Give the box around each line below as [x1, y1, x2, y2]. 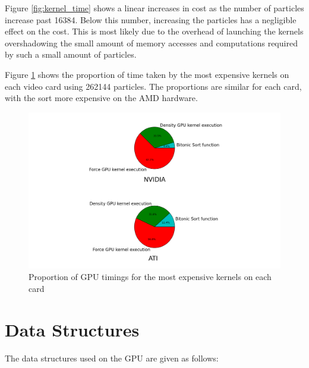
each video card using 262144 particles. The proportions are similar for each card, [5, 80, 302, 92]
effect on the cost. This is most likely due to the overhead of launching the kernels [5, 25, 304, 37]
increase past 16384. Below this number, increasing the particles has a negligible [5, 13, 297, 26]
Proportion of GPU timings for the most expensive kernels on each [29, 271, 272, 283]
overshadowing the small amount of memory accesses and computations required [5, 36, 298, 49]
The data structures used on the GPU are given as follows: [5, 351, 219, 364]
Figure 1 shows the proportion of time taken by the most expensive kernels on [5, 68, 289, 80]
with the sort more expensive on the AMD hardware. [5, 92, 198, 104]
